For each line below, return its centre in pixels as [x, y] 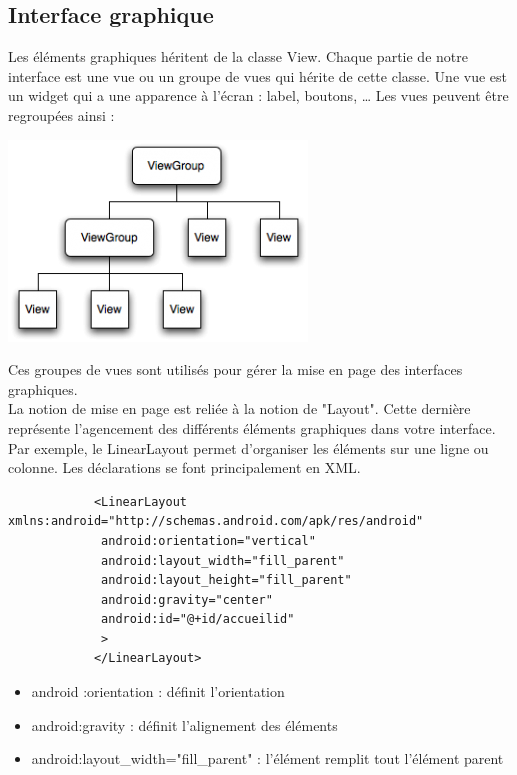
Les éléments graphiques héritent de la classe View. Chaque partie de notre [238, 56]
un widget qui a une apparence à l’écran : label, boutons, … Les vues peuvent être [258, 95]
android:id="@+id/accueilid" [198, 619]
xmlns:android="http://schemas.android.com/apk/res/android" [216, 521]
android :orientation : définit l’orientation [158, 691]
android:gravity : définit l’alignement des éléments [184, 724]
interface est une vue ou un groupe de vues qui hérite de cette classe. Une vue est [257, 75]
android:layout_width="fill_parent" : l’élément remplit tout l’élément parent [267, 758]
